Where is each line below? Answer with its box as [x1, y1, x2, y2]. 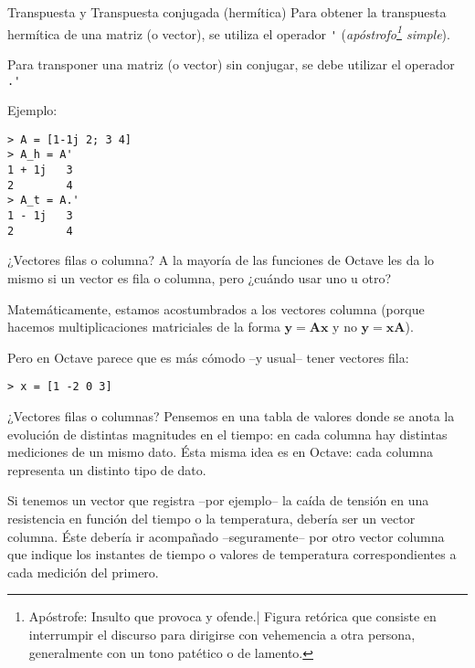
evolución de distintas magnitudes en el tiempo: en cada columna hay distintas [7, 424, 448, 443]
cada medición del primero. [7, 562, 159, 581]
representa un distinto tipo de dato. [7, 460, 206, 479]
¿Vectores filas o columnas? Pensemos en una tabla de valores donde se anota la [7, 406, 455, 425]
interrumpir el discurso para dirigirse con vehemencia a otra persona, [28, 624, 416, 643]
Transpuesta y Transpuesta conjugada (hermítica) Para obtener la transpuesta [7, 3, 447, 21]
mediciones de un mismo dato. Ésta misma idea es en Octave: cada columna [7, 442, 434, 461]
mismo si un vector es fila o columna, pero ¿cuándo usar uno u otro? [7, 268, 392, 287]
